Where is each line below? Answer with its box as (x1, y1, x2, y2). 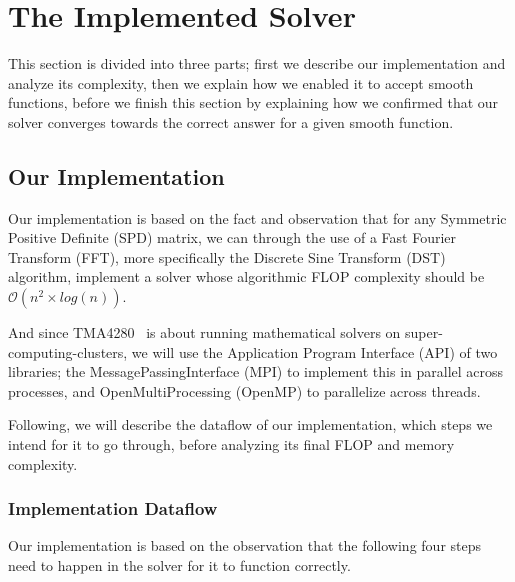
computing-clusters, (8, 341, 128, 362)
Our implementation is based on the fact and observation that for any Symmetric (8, 207, 507, 228)
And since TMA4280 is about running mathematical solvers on (8, 322, 401, 343)
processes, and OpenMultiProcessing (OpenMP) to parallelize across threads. (8, 380, 481, 401)
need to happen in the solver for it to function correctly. (8, 555, 351, 576)
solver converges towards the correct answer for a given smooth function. (8, 111, 454, 132)
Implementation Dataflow (8, 496, 218, 521)
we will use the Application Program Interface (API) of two (131, 341, 498, 362)
